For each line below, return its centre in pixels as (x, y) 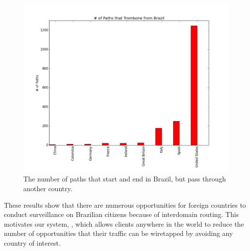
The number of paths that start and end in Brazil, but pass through (125, 179)
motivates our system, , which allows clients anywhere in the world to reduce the (124, 224)
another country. (48, 188)
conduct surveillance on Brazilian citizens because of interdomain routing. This (121, 214)
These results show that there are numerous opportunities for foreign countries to (125, 205)
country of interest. (32, 242)
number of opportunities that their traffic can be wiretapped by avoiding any (118, 233)
